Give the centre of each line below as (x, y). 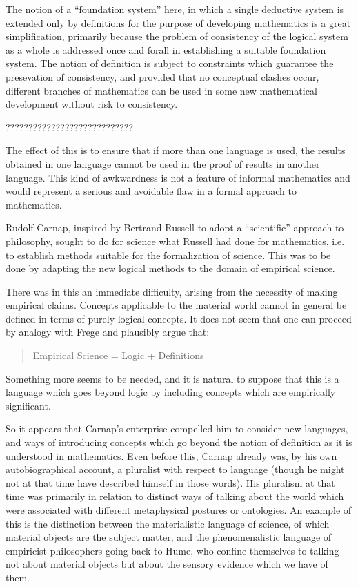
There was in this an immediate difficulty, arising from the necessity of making (172, 291)
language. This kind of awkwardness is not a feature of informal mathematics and (178, 177)
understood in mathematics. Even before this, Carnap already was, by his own (171, 455)
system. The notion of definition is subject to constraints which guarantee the (170, 63)
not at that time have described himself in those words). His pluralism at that (170, 482)
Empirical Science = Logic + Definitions (118, 355)
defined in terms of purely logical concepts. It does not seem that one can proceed (179, 318)
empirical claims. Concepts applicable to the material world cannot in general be (176, 305)
